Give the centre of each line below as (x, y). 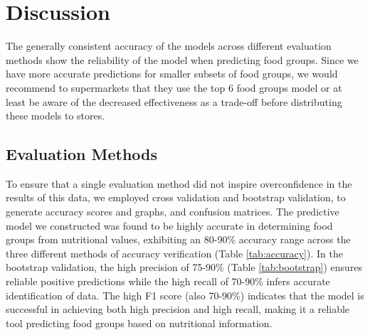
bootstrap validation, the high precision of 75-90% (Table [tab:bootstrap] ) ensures (184, 267)
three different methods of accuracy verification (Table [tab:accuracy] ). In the (174, 253)
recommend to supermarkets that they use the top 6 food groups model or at (174, 87)
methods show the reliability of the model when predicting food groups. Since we (182, 59)
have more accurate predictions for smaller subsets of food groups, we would (172, 74)
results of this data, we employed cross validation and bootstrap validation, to (176, 197)
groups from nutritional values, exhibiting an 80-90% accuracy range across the (178, 239)
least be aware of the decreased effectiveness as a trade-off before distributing (174, 101)
